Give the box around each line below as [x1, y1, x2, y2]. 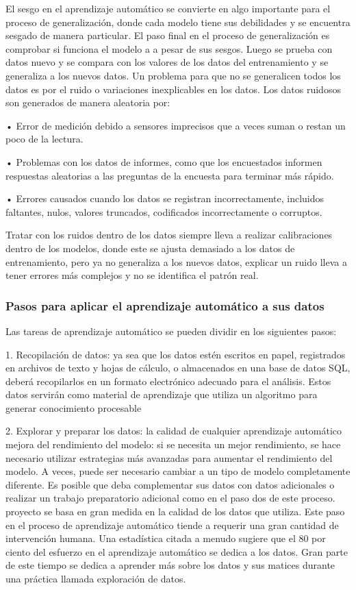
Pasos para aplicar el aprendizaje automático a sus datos [5, 297, 325, 314]
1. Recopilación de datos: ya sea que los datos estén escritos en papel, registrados [5, 347, 346, 361]
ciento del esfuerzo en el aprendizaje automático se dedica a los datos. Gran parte [5, 544, 348, 558]
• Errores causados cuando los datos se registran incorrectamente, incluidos [5, 191, 325, 206]
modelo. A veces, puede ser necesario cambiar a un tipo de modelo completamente [5, 464, 351, 478]
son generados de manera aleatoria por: [5, 95, 170, 110]
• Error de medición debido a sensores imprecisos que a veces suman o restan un [5, 118, 346, 132]
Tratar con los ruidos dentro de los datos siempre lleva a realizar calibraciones [5, 228, 333, 242]
